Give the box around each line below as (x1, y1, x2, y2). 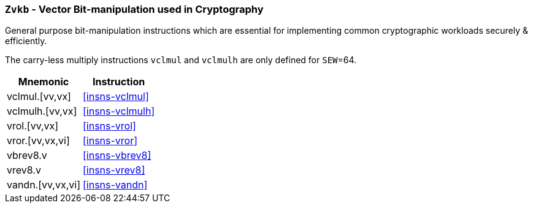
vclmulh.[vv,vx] (7, 105, 77, 118)
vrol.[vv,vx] (7, 120, 59, 133)
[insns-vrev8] (82, 164, 145, 177)
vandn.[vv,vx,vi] (7, 179, 80, 191)
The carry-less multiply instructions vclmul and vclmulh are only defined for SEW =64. (5, 55, 357, 66)
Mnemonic (18, 75, 69, 88)
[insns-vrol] (82, 120, 136, 133)
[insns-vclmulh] (82, 105, 155, 118)
